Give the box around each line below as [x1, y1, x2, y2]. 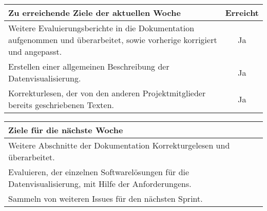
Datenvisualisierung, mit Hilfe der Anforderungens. [8, 178, 192, 189]
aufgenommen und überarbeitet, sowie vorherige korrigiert [8, 34, 217, 46]
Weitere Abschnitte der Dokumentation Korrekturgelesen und [8, 139, 230, 151]
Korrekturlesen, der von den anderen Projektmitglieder [8, 87, 206, 99]
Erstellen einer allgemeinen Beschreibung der [8, 60, 169, 72]
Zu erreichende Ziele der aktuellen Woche [8, 7, 181, 18]
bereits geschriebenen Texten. [8, 99, 115, 111]
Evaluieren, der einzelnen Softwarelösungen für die [8, 166, 189, 178]
